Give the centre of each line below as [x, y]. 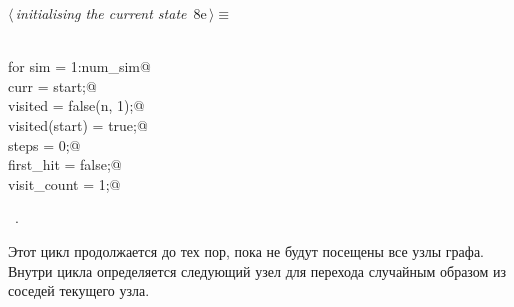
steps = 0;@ [44, 144]
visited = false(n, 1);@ [76, 105]
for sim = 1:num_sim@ [79, 66]
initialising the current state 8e [111, 13]
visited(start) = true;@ [78, 124]
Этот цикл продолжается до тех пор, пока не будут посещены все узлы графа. [246, 250]
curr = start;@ [52, 85]
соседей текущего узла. [79, 290]
